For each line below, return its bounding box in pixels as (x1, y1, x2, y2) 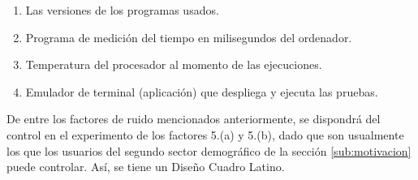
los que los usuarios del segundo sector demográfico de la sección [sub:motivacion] (6, 142, 412, 159)
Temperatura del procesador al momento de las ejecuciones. (25, 56, 322, 73)
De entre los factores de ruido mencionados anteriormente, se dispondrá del (6, 110, 381, 127)
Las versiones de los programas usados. (25, 2, 219, 18)
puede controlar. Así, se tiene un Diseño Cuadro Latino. (6, 158, 285, 175)
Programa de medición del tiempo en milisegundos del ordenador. (25, 28, 352, 45)
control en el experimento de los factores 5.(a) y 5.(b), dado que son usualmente (6, 126, 404, 143)
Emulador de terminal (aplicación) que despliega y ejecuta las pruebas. (25, 83, 378, 100)
